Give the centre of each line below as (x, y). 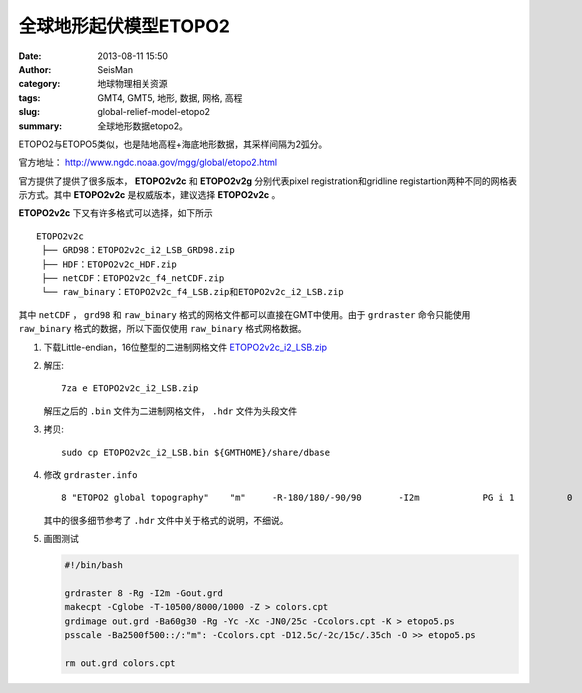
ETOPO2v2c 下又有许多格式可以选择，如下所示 (116, 213)
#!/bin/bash (94, 565)
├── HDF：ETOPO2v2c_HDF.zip (109, 264)
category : (39, 84)
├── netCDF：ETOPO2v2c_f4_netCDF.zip (133, 278)
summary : (40, 126)
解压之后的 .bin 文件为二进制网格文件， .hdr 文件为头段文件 (170, 411)
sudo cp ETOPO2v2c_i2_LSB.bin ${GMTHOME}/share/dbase (195, 452)
